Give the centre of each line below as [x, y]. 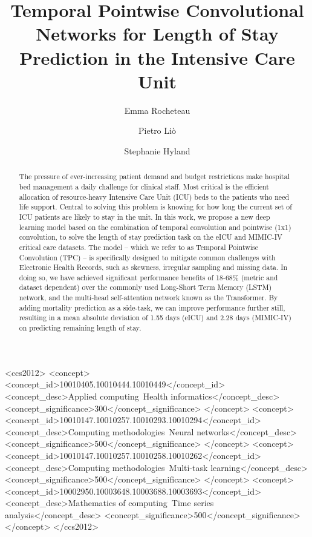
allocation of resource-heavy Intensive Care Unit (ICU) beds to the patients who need [154, 196]
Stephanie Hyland [157, 150]
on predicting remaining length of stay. [80, 328]
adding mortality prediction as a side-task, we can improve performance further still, [152, 307]
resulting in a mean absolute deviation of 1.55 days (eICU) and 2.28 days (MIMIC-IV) [155, 318]
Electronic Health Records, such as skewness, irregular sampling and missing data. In [153, 267]
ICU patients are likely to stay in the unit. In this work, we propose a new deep [145, 216]
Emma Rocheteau [157, 110]
